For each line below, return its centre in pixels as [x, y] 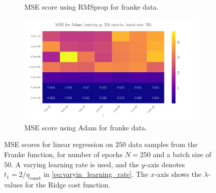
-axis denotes [165, 164]
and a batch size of [182, 154]
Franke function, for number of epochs [63, 154]
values [14, 184]
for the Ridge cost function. [68, 184]
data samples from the [163, 144]
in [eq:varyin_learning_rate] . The [96, 174]
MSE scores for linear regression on [59, 144]
